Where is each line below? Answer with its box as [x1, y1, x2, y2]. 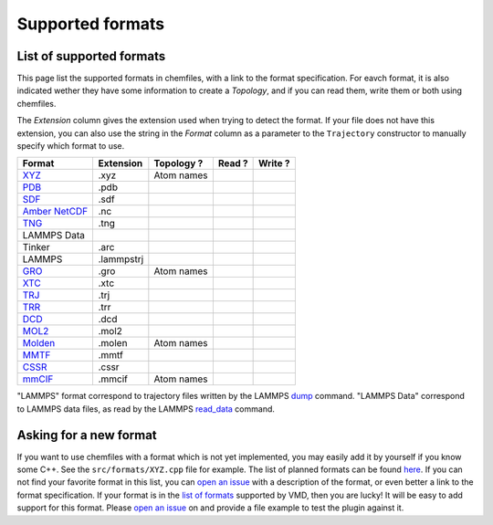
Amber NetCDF [22, 205, 89, 218]
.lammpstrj [98, 253, 144, 266]
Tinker [22, 241, 50, 254]
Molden [22, 337, 56, 350]
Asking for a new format [16, 427, 157, 443]
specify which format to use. [16, 141, 125, 152]
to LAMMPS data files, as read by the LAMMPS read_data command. [16, 403, 276, 415]
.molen [98, 337, 128, 350]
